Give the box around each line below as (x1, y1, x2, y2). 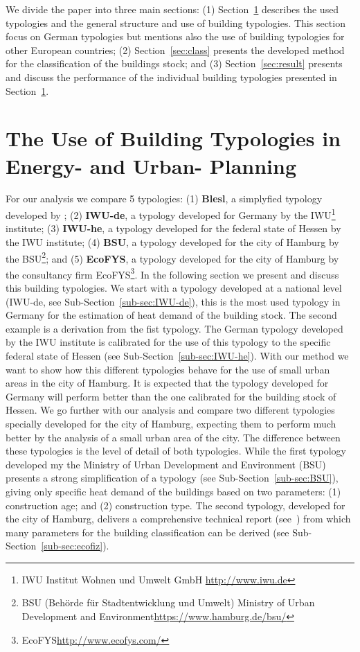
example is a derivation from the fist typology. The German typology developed (6, 321, 343, 335)
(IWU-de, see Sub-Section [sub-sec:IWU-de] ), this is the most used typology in (6, 294, 341, 308)
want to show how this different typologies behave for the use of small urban (6, 362, 330, 376)
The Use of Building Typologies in (6, 124, 341, 152)
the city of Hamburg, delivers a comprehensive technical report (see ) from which (6, 511, 351, 526)
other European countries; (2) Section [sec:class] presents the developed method (6, 42, 345, 57)
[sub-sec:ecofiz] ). (41, 538, 109, 553)
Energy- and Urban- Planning (6, 151, 297, 179)
